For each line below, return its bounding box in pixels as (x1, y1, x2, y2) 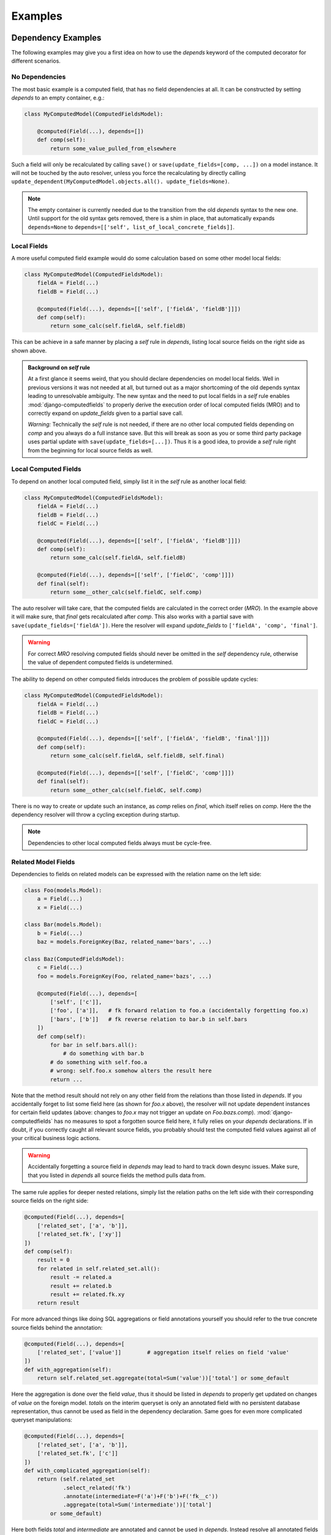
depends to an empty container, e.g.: (11, 94, 105, 101)
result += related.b (50, 1282, 112, 1289)
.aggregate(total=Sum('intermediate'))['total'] (63, 1501, 212, 1509)
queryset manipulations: (11, 1416, 73, 1424)
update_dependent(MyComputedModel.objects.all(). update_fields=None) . (11, 178, 230, 185)
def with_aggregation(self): (24, 1366, 112, 1373)
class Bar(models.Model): (24, 921, 102, 928)
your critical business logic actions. (11, 1135, 101, 1142)
